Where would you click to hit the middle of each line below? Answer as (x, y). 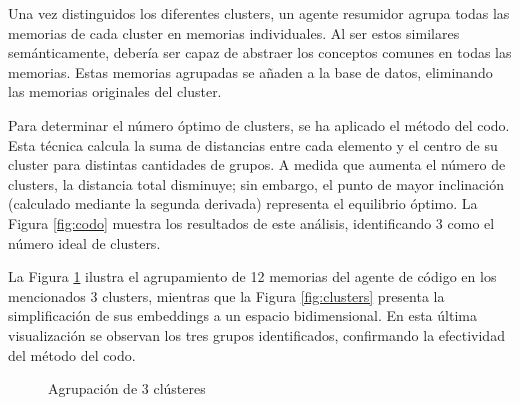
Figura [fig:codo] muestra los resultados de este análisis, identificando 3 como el (251, 222)
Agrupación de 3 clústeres (127, 388)
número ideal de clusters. (84, 242)
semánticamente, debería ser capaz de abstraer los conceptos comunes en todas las (260, 52)
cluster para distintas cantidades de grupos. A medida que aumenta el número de (257, 164)
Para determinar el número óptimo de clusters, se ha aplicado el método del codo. (259, 124)
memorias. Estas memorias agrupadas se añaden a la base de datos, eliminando (250, 71)
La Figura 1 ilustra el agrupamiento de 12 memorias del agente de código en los (252, 276)
